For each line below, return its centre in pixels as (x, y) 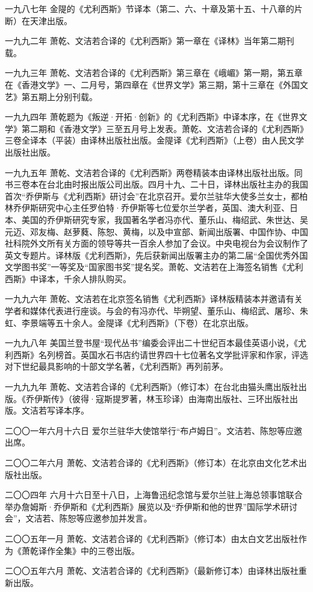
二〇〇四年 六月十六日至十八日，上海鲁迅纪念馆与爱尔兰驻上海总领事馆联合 (154, 495)
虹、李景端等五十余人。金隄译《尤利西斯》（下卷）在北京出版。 (129, 322)
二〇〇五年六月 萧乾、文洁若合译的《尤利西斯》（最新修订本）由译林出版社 (152, 571)
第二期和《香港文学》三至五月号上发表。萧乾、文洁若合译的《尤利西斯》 (165, 128)
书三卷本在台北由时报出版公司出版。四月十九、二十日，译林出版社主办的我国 (156, 184)
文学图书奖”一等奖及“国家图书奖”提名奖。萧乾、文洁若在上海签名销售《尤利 (154, 267)
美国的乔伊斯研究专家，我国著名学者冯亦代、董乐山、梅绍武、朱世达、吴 (165, 219)
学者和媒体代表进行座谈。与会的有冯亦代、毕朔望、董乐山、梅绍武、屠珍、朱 (156, 311)
